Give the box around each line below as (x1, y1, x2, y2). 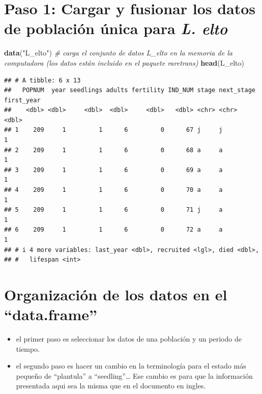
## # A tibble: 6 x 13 (4, 76, 81, 84)
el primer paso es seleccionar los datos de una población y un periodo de (16, 333, 242, 344)
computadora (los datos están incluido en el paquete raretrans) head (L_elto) (4, 57, 244, 68)
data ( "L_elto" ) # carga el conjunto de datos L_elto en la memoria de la (4, 47, 232, 58)
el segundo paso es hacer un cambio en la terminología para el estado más (16, 360, 246, 371)
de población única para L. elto (4, 18, 227, 39)
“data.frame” (4, 304, 97, 325)
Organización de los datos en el (4, 284, 227, 304)
